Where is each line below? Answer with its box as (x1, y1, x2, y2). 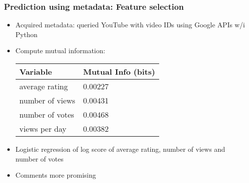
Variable (19, 66, 52, 77)
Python (15, 29, 38, 39)
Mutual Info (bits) (83, 66, 155, 77)
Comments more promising (15, 170, 96, 180)
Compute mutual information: (15, 45, 105, 56)
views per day (19, 123, 66, 134)
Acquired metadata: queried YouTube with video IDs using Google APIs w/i (15, 20, 245, 30)
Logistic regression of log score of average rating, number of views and (15, 144, 226, 154)
